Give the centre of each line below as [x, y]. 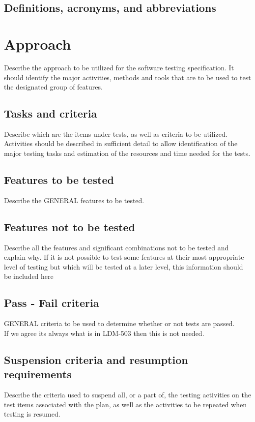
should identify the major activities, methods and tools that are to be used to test [127, 77]
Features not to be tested [70, 226]
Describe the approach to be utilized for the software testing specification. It [119, 67]
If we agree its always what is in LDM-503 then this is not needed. [104, 333]
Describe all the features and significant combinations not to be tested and [116, 247]
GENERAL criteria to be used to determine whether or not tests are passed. [119, 323]
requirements [38, 374]
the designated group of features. [53, 87]
